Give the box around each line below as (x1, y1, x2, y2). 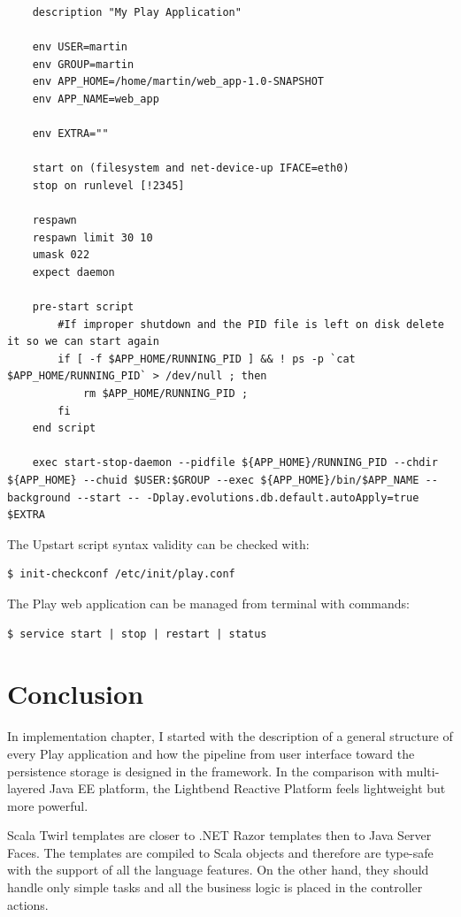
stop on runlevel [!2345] (32, 179, 185, 192)
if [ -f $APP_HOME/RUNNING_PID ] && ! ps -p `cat (58, 352, 356, 365)
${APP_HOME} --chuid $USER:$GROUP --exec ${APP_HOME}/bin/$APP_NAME (7, 474, 419, 487)
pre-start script (32, 301, 134, 314)
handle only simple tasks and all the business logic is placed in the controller (7, 878, 423, 897)
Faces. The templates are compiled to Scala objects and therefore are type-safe (7, 843, 434, 861)
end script (32, 422, 96, 435)
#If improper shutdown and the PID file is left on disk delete (58, 317, 444, 331)
